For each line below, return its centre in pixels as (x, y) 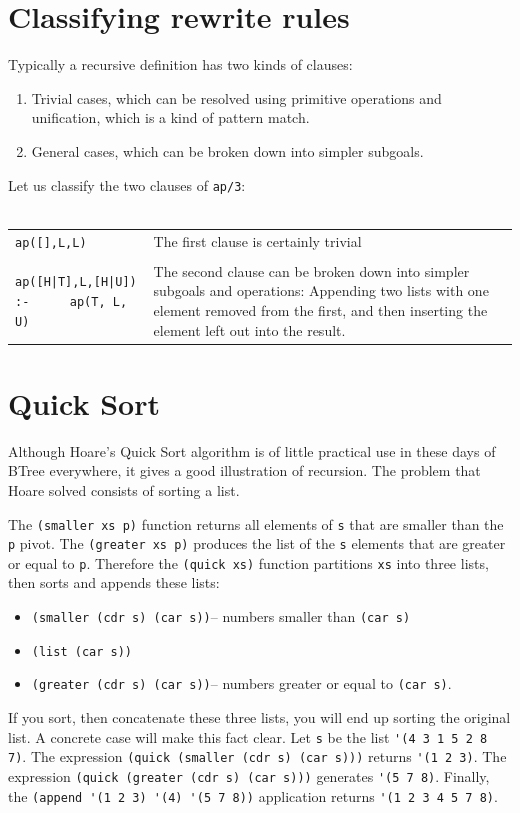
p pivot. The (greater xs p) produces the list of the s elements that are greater (257, 543)
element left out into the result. (249, 329)
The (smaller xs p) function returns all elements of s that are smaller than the (256, 523)
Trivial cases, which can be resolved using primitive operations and (236, 97)
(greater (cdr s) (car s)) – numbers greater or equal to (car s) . (241, 683)
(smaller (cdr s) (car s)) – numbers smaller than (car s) (221, 616)
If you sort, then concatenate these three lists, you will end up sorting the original (259, 717)
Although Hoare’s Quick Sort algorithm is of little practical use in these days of (252, 450)
